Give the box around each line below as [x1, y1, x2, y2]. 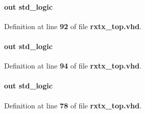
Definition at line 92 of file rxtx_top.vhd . [4, 20, 142, 31]
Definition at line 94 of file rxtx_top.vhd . [4, 60, 142, 71]
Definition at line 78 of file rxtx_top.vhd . [4, 100, 142, 110]
